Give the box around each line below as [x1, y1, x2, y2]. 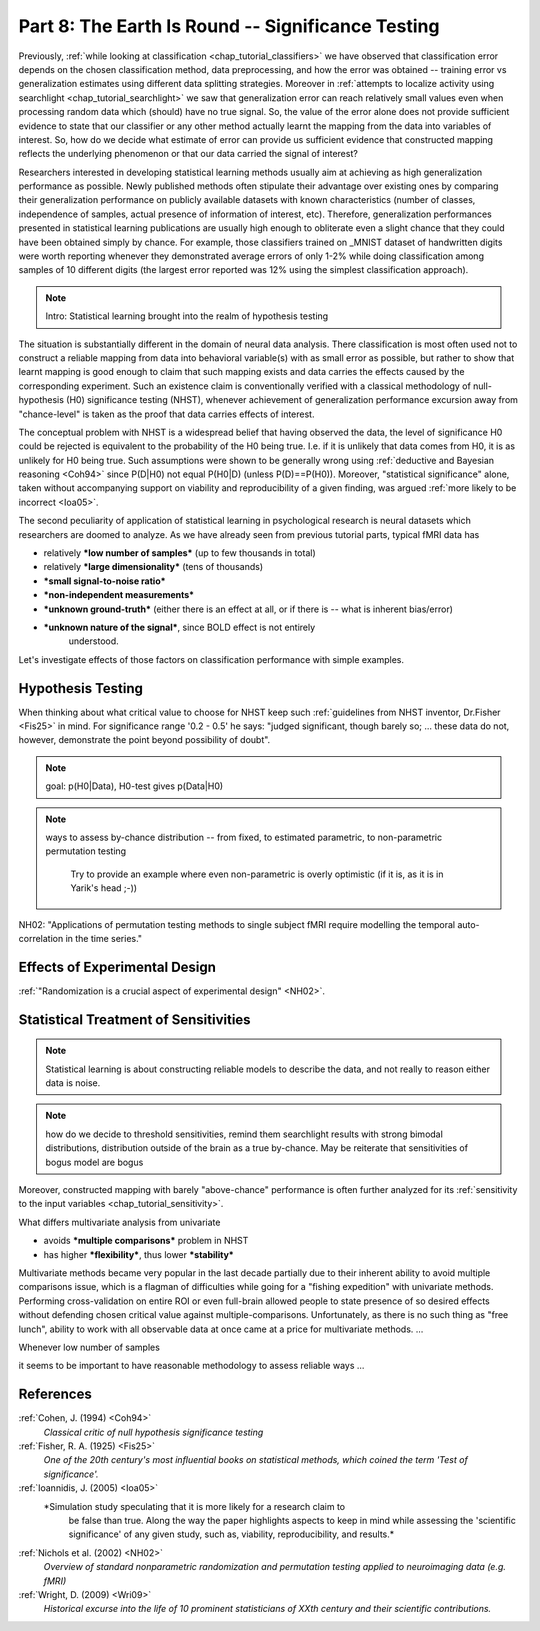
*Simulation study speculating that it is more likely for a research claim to [43, 1500, 345, 1512]
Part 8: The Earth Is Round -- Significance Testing [18, 15, 440, 37]
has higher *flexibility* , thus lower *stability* [43, 1248, 234, 1260]
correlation [18, 932, 64, 944]
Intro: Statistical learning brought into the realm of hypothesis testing [45, 310, 329, 322]
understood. [68, 635, 119, 647]
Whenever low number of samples [18, 1341, 160, 1353]
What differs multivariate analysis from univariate [18, 1216, 221, 1228]
